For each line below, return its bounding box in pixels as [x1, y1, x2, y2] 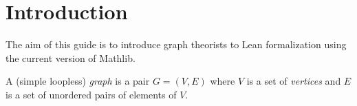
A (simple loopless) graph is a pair [6, 74, 150, 88]
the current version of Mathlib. [6, 50, 136, 65]
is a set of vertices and [246, 74, 341, 88]
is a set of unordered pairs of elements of [6, 87, 177, 101]
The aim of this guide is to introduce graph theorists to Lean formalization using [6, 37, 347, 52]
